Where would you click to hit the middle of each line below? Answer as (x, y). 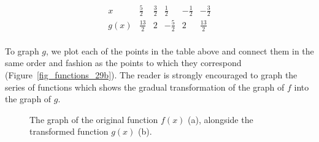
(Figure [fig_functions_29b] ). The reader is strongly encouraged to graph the (151, 74)
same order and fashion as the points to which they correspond (123, 63)
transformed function (69, 131)
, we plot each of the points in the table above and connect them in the (180, 50)
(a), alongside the (221, 119)
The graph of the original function (94, 119)
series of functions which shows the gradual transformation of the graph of (145, 87)
